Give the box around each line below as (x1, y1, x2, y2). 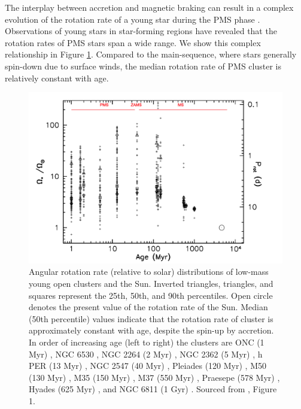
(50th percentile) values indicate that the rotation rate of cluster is (29, 312, 273, 325)
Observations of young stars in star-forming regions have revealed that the (5, 25, 277, 37)
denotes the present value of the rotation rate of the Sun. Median (29, 301, 268, 313)
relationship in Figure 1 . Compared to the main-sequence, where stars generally (5, 48, 297, 60)
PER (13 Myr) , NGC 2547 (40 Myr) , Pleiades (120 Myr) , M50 (29, 359, 266, 372)
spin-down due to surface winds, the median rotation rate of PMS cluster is (5, 59, 281, 72)
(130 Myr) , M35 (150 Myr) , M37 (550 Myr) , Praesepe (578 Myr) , (29, 371, 280, 383)
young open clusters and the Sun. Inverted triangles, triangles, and (29, 277, 273, 290)
